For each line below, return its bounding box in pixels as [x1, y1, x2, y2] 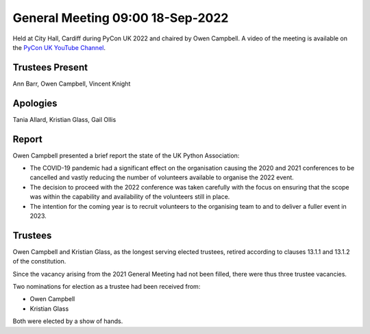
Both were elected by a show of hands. [12, 317, 123, 325]
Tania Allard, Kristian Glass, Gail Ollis [12, 115, 116, 123]
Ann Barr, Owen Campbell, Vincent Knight [12, 79, 131, 88]
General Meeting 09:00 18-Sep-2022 [12, 10, 229, 25]
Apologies [12, 97, 58, 109]
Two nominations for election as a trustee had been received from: [12, 283, 201, 291]
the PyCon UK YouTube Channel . [12, 43, 106, 51]
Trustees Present [12, 62, 88, 73]
